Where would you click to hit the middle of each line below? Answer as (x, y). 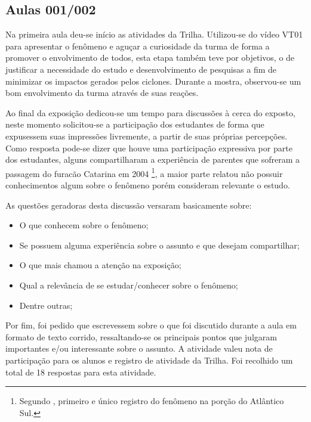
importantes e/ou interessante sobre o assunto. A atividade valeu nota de (139, 348)
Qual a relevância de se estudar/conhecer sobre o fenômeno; (129, 285)
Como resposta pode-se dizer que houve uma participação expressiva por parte (149, 148)
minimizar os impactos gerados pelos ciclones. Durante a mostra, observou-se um (153, 81)
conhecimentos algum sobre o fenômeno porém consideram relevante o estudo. (148, 184)
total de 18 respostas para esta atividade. (81, 372)
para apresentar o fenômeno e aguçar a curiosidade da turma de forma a (138, 46)
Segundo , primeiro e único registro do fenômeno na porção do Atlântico (152, 401)
